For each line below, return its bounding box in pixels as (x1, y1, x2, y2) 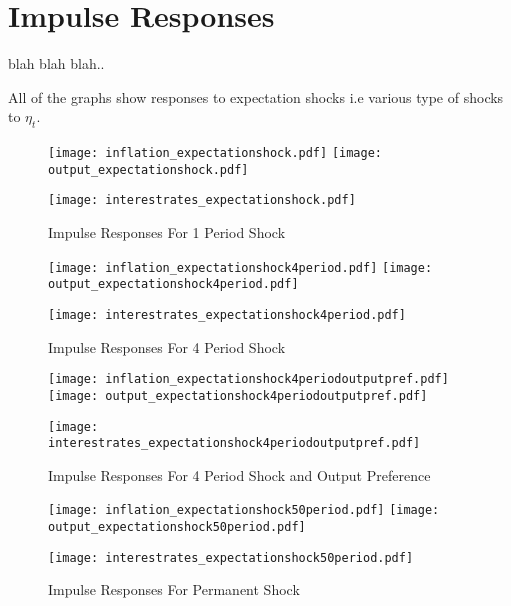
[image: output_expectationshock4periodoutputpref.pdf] (48, 388, 428, 403)
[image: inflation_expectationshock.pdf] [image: (48, 146, 382, 161)
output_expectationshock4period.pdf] (48, 277, 299, 292)
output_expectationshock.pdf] (48, 162, 249, 177)
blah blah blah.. (8, 53, 105, 74)
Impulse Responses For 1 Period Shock (48, 222, 286, 243)
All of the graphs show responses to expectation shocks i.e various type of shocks (8, 86, 504, 107)
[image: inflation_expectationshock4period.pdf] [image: (48, 260, 433, 275)
